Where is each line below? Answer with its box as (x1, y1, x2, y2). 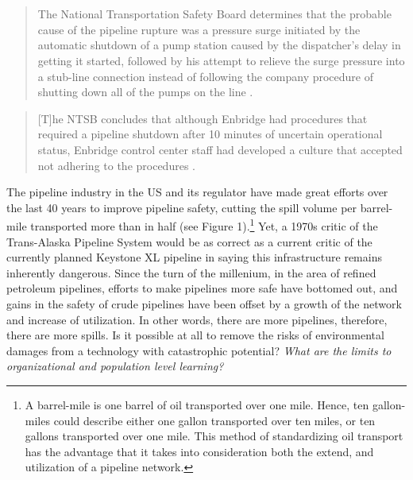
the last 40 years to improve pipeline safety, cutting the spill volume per (6, 199, 357, 215)
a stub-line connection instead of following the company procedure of (37, 68, 373, 84)
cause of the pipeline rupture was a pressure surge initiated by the (37, 21, 361, 37)
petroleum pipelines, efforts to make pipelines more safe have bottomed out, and (6, 280, 398, 296)
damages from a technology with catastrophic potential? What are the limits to (6, 342, 392, 358)
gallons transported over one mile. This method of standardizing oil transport (25, 428, 403, 444)
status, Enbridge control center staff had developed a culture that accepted (37, 141, 403, 157)
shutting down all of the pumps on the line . (37, 83, 253, 100)
